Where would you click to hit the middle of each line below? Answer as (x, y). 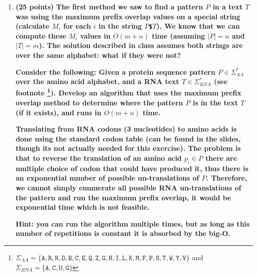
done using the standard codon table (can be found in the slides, (128, 138)
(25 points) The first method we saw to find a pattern (109, 6)
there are (221, 158)
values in (95, 35)
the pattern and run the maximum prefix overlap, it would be (123, 197)
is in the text (215, 103)
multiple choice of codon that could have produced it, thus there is (132, 168)
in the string (120, 26)
